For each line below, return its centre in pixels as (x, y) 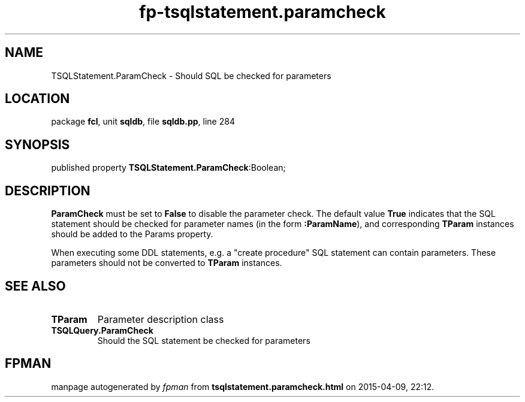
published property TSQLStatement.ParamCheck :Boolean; (168, 168)
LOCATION (37, 99)
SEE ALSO (35, 286)
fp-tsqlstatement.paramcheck (262, 12)
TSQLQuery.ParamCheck (102, 330)
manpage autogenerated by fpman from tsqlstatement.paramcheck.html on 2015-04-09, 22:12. (243, 386)
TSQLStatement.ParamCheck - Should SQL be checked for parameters (191, 75)
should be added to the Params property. (132, 234)
